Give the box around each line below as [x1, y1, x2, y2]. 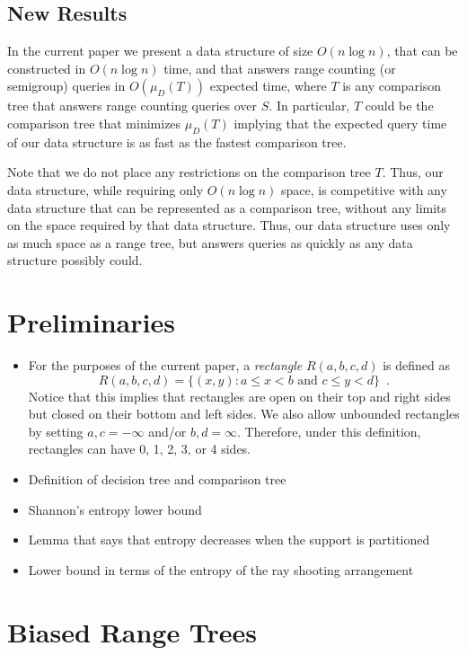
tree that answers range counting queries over [7, 96, 258, 115]
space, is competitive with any [281, 180, 447, 199]
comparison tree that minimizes [7, 113, 181, 132]
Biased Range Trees [7, 613, 258, 650]
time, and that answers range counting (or [163, 58, 396, 77]
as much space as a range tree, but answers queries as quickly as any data [7, 233, 413, 252]
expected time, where [209, 76, 327, 95]
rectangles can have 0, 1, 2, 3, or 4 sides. [28, 439, 251, 458]
